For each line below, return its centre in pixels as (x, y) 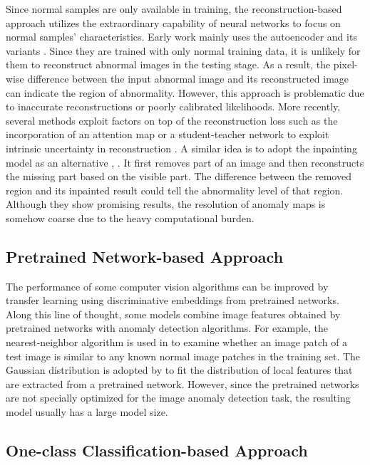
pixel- (345, 64)
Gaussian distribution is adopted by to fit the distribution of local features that (179, 370)
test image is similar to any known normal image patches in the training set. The (183, 356)
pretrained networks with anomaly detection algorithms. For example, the (167, 328)
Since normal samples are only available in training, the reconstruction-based (174, 9)
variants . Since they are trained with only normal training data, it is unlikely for (183, 50)
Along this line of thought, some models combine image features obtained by (173, 314)
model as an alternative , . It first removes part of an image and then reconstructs (185, 162)
